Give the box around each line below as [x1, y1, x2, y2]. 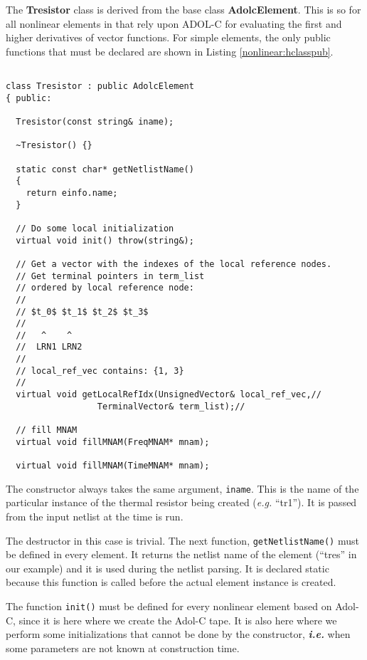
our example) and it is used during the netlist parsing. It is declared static [6, 560, 329, 575]
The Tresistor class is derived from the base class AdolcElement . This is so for [6, 2, 361, 16]
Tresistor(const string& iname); [16, 117, 174, 127]
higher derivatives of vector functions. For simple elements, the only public [6, 30, 331, 45]
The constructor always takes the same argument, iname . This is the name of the [6, 481, 359, 496]
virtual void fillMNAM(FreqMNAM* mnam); [16, 436, 210, 447]
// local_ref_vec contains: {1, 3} [16, 365, 184, 376]
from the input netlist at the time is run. [6, 508, 183, 523]
